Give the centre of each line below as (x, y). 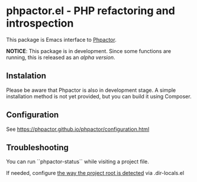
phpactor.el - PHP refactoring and (91, 11)
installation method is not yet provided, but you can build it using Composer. (99, 96)
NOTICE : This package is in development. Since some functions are (89, 51)
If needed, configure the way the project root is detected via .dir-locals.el (95, 173)
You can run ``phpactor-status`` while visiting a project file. (78, 162)
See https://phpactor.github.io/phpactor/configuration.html (78, 129)
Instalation (26, 76)
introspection (40, 23)
